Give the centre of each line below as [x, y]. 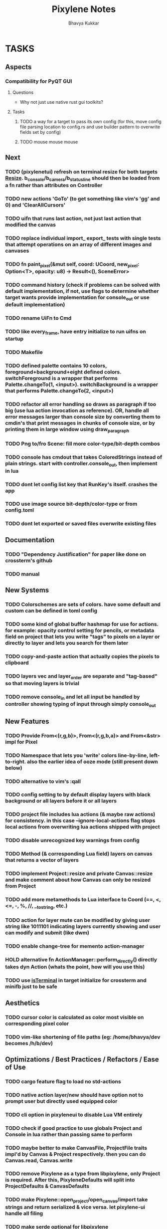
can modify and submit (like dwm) [47, 933]
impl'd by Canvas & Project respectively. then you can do [76, 1154]
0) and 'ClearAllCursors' [35, 205]
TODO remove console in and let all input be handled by [73, 697]
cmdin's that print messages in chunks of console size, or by [80, 423]
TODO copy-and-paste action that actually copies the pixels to [82, 656]
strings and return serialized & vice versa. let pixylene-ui [75, 1207]
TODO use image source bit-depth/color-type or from [71, 504]
